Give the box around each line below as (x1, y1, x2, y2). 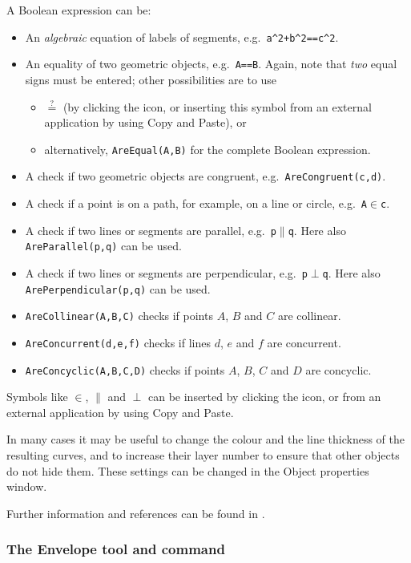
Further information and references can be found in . (6, 504, 265, 521)
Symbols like (6, 388, 68, 405)
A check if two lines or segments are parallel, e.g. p (25, 221, 276, 238)
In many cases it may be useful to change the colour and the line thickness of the (6, 431, 405, 448)
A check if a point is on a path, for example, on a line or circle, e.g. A (25, 195, 367, 211)
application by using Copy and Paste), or (44, 114, 247, 131)
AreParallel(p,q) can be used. (25, 237, 182, 254)
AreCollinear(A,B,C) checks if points (25, 307, 213, 324)
